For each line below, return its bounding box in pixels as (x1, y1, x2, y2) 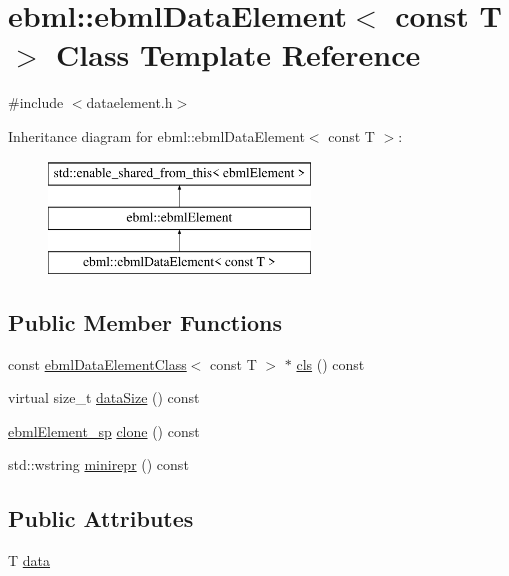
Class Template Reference (56, 34, 421, 75)
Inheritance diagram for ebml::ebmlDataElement (8, 125, 305, 146)
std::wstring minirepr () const (8, 454, 189, 475)
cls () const (296, 353, 365, 374)
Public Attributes (8, 503, 194, 534)
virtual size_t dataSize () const (8, 387, 200, 408)
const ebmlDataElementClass (8, 353, 187, 374)
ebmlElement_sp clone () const (8, 420, 200, 441)
